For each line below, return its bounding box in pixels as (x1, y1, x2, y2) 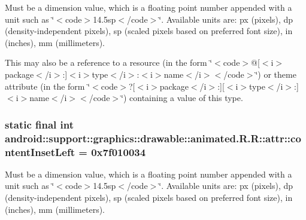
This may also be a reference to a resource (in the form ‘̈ (5, 56, 213, 69)
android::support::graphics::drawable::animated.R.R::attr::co (5, 130, 301, 145)
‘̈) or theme (255, 68, 296, 80)
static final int (5, 117, 74, 132)
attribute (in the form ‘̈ (5, 80, 90, 92)
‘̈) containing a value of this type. (121, 91, 243, 104)
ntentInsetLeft (5, 144, 75, 159)
